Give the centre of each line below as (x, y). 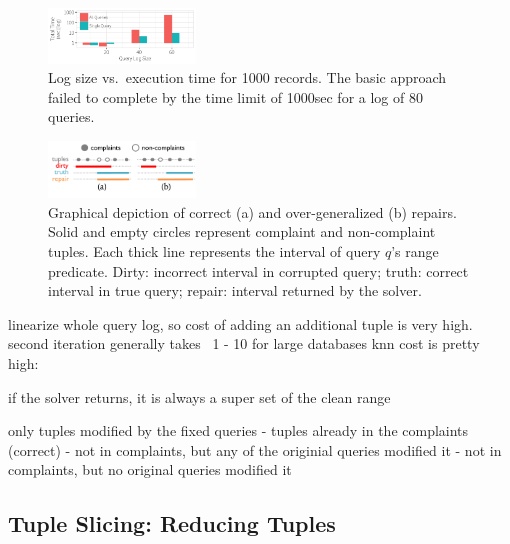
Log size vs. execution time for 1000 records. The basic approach (247, 77)
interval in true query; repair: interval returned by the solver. (235, 290)
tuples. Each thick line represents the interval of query (214, 251)
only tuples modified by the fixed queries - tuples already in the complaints (238, 430)
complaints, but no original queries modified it (150, 469)
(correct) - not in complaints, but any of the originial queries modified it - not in (255, 449)
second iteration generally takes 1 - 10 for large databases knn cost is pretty (244, 343)
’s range (415, 251)
